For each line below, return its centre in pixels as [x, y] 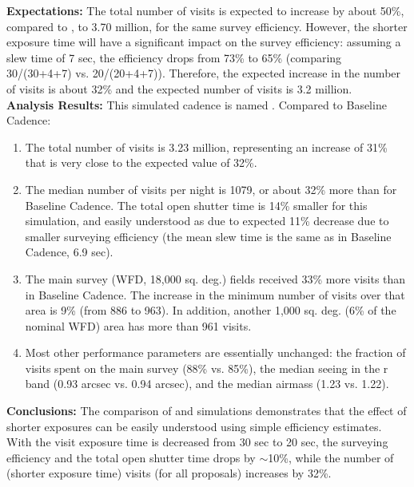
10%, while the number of [331, 457]
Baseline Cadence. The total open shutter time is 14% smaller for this [196, 205]
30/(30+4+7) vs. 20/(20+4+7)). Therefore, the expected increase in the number [204, 73]
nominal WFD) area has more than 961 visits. [138, 325]
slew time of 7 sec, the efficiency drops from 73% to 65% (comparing [174, 57]
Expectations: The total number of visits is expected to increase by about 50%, [205, 10]
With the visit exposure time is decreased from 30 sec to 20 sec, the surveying [197, 442]
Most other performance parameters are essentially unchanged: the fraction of [215, 352]
